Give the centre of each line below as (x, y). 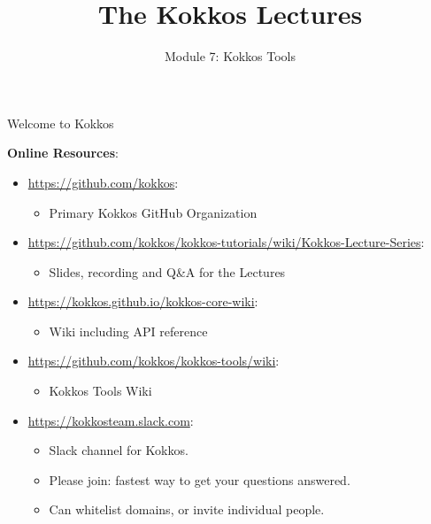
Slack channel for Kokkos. (119, 450)
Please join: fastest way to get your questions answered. (200, 479)
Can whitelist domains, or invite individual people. (187, 509)
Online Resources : (63, 153)
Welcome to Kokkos (61, 123)
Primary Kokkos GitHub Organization (153, 212)
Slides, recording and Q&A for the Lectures (167, 271)
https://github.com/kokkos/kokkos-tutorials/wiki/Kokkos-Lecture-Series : (226, 242)
